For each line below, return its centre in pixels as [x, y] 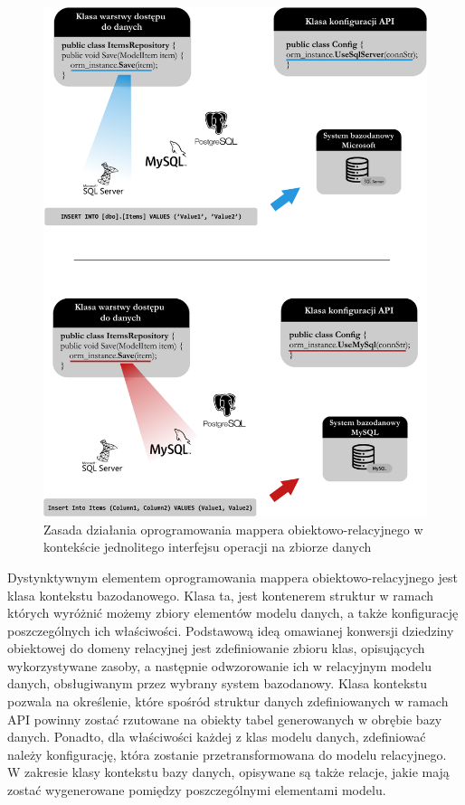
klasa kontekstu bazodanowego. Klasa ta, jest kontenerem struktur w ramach [221, 595]
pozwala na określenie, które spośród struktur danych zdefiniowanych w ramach [228, 701]
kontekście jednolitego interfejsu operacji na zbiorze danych [208, 547]
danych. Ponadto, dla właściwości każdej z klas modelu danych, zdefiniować [217, 737]
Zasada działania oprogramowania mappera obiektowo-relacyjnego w [233, 529]
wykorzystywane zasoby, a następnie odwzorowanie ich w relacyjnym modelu [219, 665]
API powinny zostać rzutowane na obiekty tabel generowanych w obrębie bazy [225, 719]
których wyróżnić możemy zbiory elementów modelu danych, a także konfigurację [233, 613]
